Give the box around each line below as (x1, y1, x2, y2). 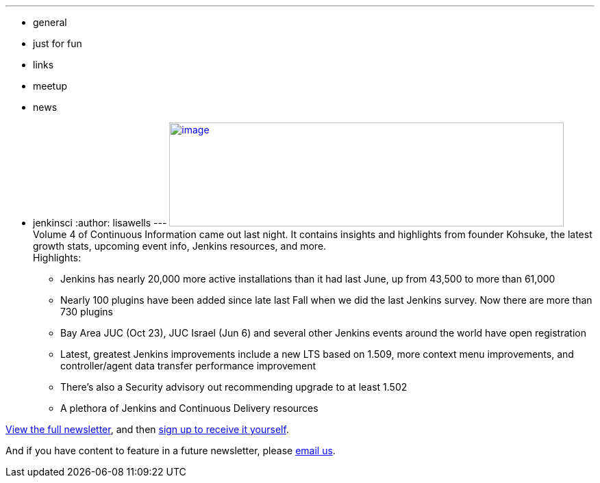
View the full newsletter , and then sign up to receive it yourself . (5, 423, 289, 435)
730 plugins (60, 306, 113, 317)
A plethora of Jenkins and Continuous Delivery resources (60, 402, 318, 414)
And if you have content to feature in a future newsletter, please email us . (5, 445, 336, 456)
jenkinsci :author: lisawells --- (33, 217, 167, 229)
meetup (33, 80, 68, 92)
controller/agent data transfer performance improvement (60, 360, 316, 371)
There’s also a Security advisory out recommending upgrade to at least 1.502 (60, 381, 408, 393)
